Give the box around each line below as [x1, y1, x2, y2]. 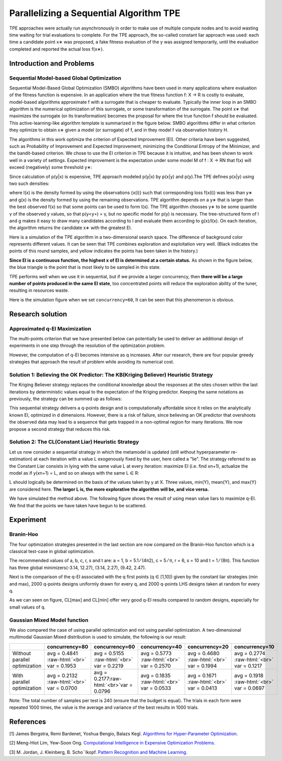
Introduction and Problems [9, 59, 95, 68]
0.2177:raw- [94, 675, 122, 682]
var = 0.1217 [234, 662, 262, 669]
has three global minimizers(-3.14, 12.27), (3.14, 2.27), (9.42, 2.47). [9, 564, 146, 570]
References [9, 717, 46, 726]
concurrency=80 [47, 643, 89, 650]
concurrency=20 [187, 643, 229, 650]
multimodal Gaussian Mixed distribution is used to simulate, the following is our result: [9, 634, 186, 640]
